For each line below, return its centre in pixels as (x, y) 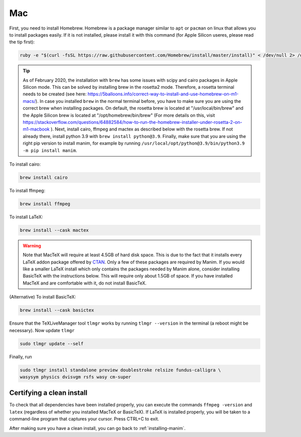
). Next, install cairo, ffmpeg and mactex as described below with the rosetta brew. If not (142, 129)
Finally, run (21, 357)
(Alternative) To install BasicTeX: (43, 297)
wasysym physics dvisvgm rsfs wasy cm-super (76, 377)
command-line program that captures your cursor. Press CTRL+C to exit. (84, 419)
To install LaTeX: (26, 217)
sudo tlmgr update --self (52, 343)
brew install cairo (44, 177)
